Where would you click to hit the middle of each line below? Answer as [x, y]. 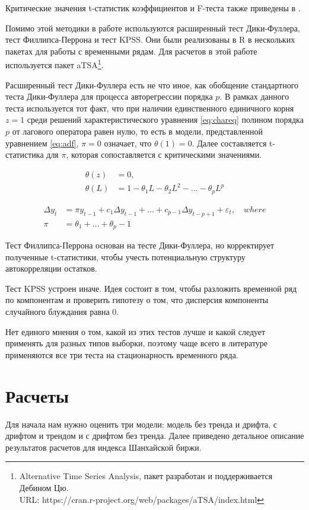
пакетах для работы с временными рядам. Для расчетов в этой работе [131, 51]
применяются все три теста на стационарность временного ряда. [122, 354]
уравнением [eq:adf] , [42, 143]
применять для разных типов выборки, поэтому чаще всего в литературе [137, 343]
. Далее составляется [229, 143]
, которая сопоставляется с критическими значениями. [164, 154]
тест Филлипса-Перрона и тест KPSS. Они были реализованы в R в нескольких [150, 39]
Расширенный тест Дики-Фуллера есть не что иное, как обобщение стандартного [152, 85]
